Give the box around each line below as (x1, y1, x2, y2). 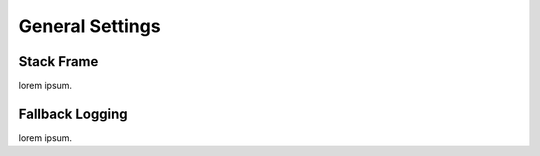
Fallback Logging (18, 105, 129, 122)
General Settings (18, 15, 161, 37)
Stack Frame (18, 53, 99, 70)
